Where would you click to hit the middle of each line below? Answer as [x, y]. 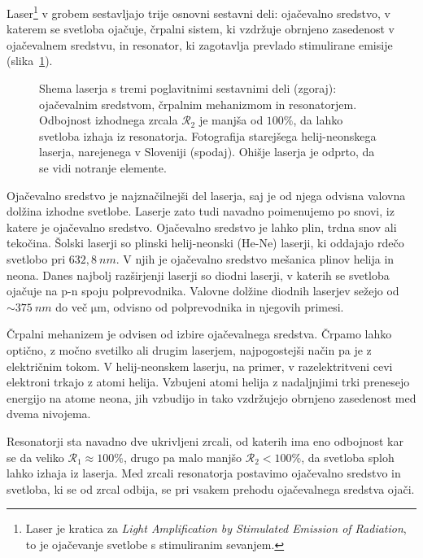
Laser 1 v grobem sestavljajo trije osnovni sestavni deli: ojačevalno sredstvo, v [198, 12]
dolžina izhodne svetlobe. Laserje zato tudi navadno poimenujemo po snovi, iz [201, 211]
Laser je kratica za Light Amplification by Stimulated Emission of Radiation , [216, 528]
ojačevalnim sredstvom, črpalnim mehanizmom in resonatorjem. [198, 104]
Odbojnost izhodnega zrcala [109, 120]
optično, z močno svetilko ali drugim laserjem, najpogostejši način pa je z [189, 349]
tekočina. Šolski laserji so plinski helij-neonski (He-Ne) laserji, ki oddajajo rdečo [205, 243]
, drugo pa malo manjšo [183, 457]
